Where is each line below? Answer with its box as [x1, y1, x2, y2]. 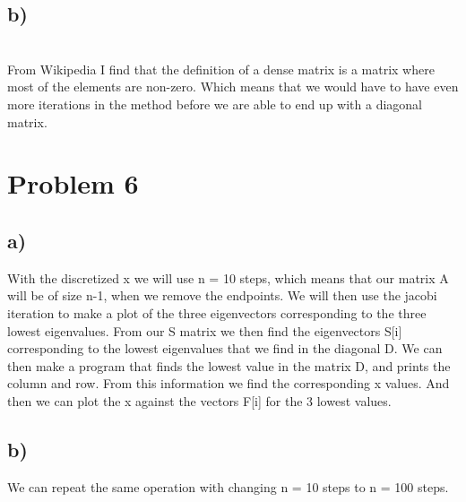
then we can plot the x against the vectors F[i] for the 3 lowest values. [7, 391, 392, 410]
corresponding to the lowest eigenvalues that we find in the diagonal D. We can [7, 339, 443, 358]
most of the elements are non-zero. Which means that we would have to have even [7, 77, 459, 96]
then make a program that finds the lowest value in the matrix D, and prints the [7, 356, 451, 375]
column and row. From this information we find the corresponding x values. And [7, 374, 450, 393]
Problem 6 [7, 165, 139, 202]
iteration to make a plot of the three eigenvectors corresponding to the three [7, 303, 427, 322]
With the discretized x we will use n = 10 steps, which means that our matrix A [7, 268, 449, 287]
